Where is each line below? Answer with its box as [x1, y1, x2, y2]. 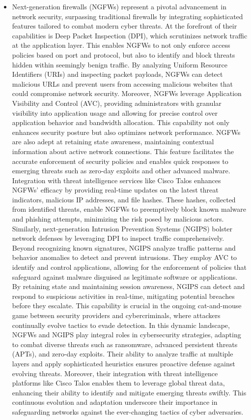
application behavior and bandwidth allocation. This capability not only [12, 117, 230, 128]
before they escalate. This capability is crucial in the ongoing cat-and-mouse [12, 300, 242, 311]
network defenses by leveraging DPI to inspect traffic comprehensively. [12, 233, 224, 243]
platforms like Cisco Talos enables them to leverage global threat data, [12, 378, 225, 388]
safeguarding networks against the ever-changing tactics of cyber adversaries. [12, 406, 244, 417]
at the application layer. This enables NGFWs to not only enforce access [12, 40, 230, 50]
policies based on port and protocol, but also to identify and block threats [12, 49, 235, 60]
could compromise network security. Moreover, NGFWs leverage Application [12, 88, 242, 98]
